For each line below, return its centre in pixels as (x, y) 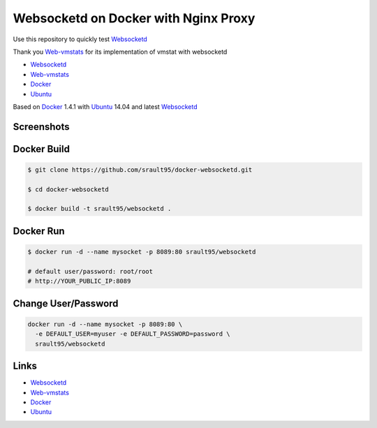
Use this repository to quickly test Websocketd (80, 39)
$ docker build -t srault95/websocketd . (99, 209)
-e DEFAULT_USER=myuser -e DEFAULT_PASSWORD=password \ (133, 334)
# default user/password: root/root (90, 271)
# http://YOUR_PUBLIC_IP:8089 (79, 281)
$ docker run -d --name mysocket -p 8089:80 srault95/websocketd (142, 252)
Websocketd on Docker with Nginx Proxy (134, 18)
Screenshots (41, 127)
